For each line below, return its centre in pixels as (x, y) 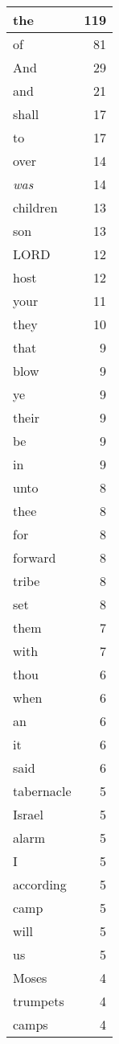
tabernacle (42, 791)
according (40, 884)
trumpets (39, 1001)
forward (35, 557)
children (35, 207)
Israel (28, 814)
